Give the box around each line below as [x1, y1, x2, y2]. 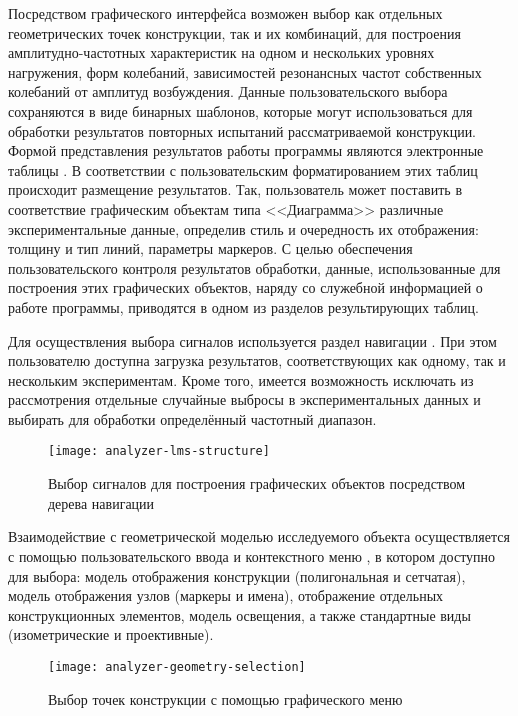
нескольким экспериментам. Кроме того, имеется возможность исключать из [8, 369, 474, 390]
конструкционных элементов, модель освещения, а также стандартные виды [8, 604, 471, 625]
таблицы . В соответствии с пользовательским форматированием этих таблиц [8, 159, 478, 180]
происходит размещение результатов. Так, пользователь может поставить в [8, 179, 462, 200]
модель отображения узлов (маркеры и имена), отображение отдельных [8, 585, 444, 606]
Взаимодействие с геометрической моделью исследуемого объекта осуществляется [8, 526, 510, 547]
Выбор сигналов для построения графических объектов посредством [48, 473, 466, 494]
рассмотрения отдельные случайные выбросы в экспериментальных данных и [8, 389, 481, 410]
